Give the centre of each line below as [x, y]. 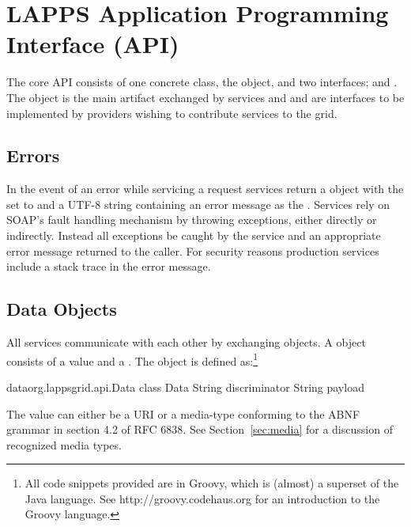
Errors [33, 155]
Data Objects [62, 309]
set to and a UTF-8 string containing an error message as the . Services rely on [198, 204]
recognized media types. [64, 444]
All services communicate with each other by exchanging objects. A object [186, 342]
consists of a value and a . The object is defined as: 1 [132, 359]
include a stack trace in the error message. [109, 266]
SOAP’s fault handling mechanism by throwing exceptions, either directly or [192, 220]
